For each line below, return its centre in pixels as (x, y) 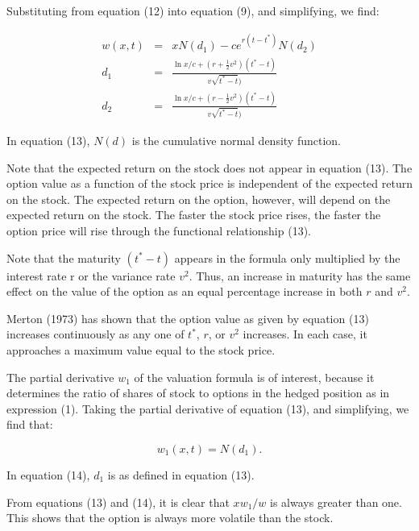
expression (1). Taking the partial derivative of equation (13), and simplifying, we (208, 408)
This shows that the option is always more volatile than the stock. (170, 518)
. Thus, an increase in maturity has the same (300, 275)
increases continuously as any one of (95, 334)
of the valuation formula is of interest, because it (254, 377)
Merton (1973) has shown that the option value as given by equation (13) (188, 318)
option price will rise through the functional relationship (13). (159, 231)
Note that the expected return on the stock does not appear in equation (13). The (209, 167)
